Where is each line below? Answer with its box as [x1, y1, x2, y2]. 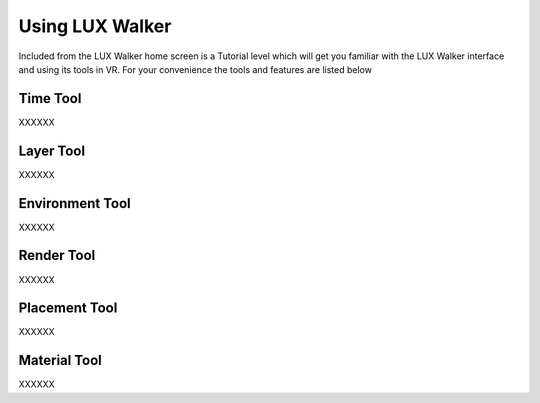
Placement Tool [18, 300, 118, 317]
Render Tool [18, 247, 96, 264]
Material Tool [18, 352, 102, 369]
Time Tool [18, 90, 82, 107]
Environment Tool [18, 195, 131, 212]
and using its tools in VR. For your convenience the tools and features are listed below [18, 63, 372, 75]
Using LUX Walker [18, 15, 172, 37]
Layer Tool [18, 142, 85, 159]
